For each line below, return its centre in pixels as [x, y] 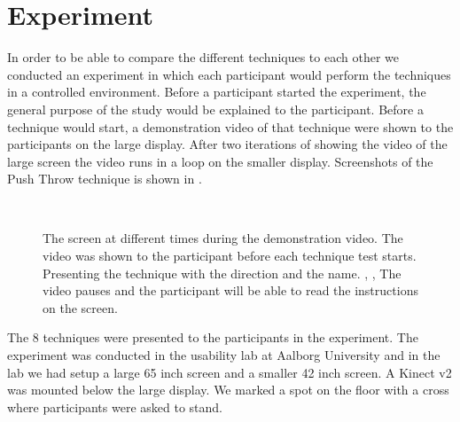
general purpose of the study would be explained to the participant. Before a [215, 109]
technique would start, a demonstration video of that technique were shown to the [230, 126]
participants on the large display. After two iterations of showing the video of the [227, 144]
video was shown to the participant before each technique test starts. [230, 256]
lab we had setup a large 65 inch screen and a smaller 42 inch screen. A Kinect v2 [230, 372]
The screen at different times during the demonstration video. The [223, 238]
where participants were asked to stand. [115, 406]
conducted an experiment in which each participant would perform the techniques [229, 74]
